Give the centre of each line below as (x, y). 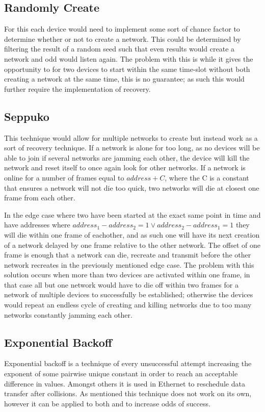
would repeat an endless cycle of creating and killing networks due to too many (128, 305)
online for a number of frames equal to (64, 177)
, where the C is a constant (207, 177)
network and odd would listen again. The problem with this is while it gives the (129, 58)
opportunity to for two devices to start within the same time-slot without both (127, 69)
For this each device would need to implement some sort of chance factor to (122, 29)
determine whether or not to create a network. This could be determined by (123, 38)
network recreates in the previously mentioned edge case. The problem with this (129, 264)
